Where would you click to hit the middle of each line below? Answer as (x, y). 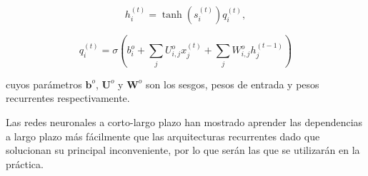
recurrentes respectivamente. (68, 98)
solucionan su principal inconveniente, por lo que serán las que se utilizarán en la (183, 150)
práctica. (25, 164)
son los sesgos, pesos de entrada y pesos (233, 84)
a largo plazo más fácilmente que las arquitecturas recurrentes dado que (163, 136)
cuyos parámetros (44, 84)
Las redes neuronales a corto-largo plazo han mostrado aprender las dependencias (184, 121)
